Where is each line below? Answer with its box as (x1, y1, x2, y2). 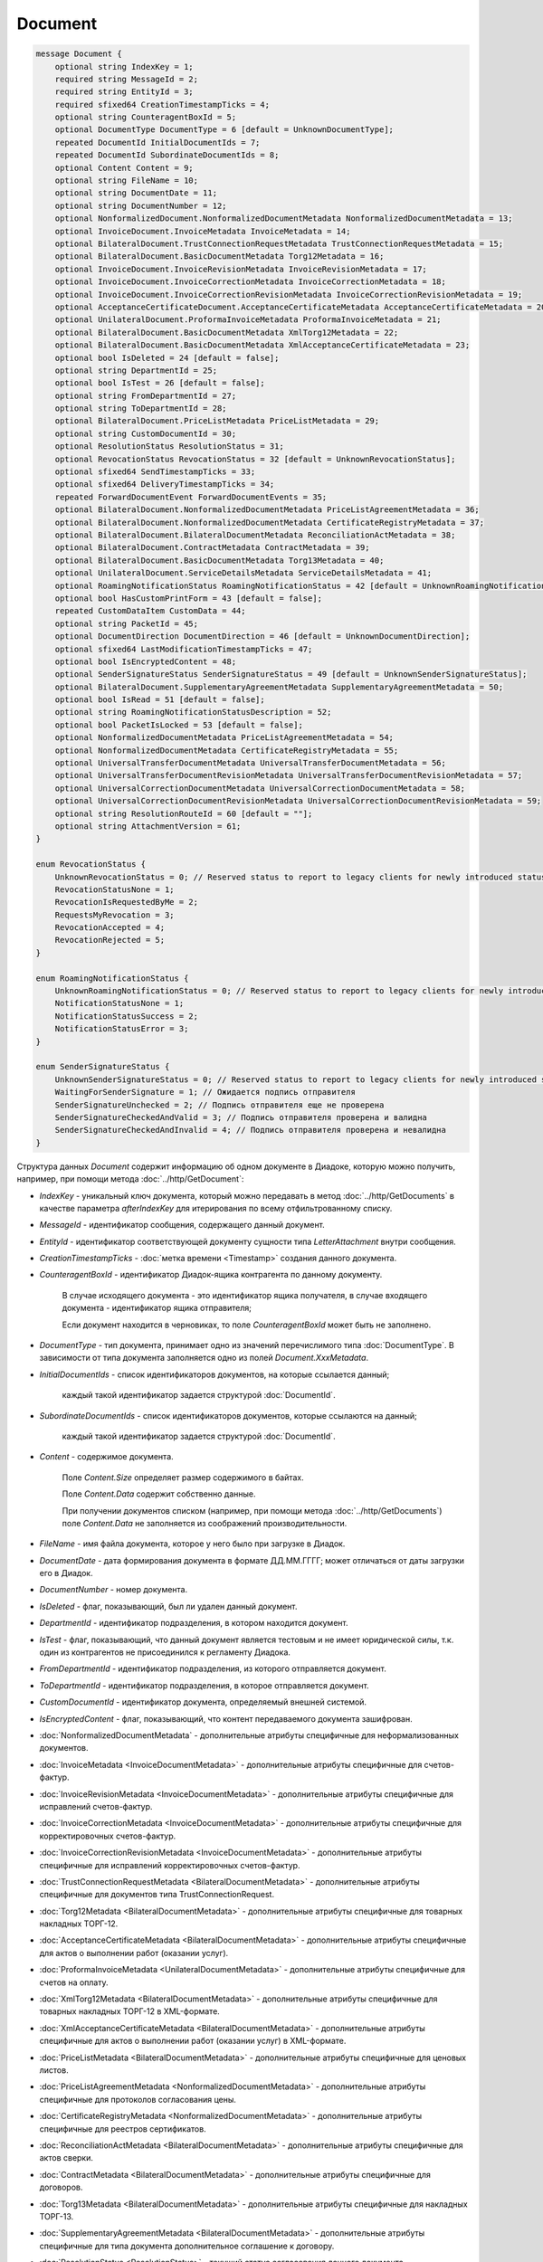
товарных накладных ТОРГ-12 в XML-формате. (39, 2006, 221, 2017)
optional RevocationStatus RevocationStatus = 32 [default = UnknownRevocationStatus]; (54, 453, 456, 464)
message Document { (35, 49, 122, 59)
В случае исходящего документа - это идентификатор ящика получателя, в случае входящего (62, 1289, 428, 1300)
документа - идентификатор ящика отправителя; (62, 1303, 252, 1314)
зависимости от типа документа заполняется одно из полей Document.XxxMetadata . (39, 1353, 369, 1364)
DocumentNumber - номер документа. (39, 1584, 188, 1595)
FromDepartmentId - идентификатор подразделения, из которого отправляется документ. (39, 1663, 386, 1674)
